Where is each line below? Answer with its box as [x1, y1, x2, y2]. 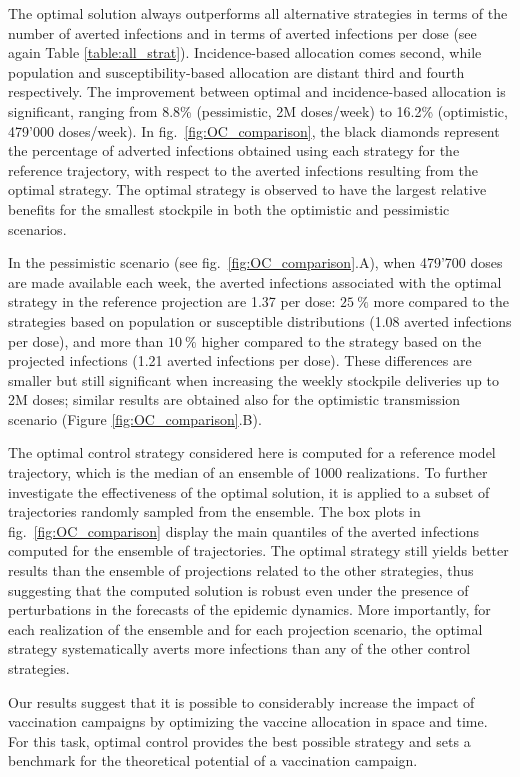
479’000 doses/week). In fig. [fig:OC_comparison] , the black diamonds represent [8, 120, 500, 141]
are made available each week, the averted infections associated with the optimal [8, 271, 502, 292]
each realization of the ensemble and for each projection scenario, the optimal [8, 618, 483, 639]
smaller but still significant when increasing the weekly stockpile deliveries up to [8, 369, 499, 390]
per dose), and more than [8, 330, 164, 351]
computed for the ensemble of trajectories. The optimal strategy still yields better [8, 540, 509, 561]
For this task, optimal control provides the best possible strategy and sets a [8, 730, 471, 751]
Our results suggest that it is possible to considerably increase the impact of [8, 691, 475, 712]
